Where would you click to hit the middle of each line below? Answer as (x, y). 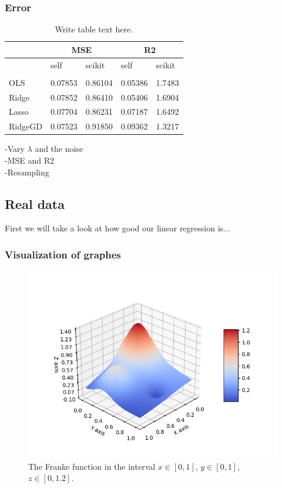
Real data (35, 203)
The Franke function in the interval (92, 466)
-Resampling (27, 172)
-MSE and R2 (30, 160)
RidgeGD (26, 126)
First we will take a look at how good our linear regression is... (117, 228)
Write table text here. (94, 29)
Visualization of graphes (63, 254)
